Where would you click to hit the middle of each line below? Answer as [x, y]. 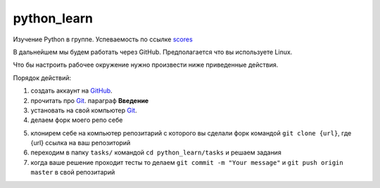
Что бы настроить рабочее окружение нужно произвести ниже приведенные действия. [146, 65]
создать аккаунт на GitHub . [71, 90]
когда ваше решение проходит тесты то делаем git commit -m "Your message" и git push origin [187, 162]
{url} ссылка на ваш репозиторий [81, 143]
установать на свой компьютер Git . [84, 110]
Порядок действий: [42, 78]
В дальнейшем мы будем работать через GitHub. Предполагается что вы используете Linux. [153, 52]
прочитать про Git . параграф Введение [90, 100]
